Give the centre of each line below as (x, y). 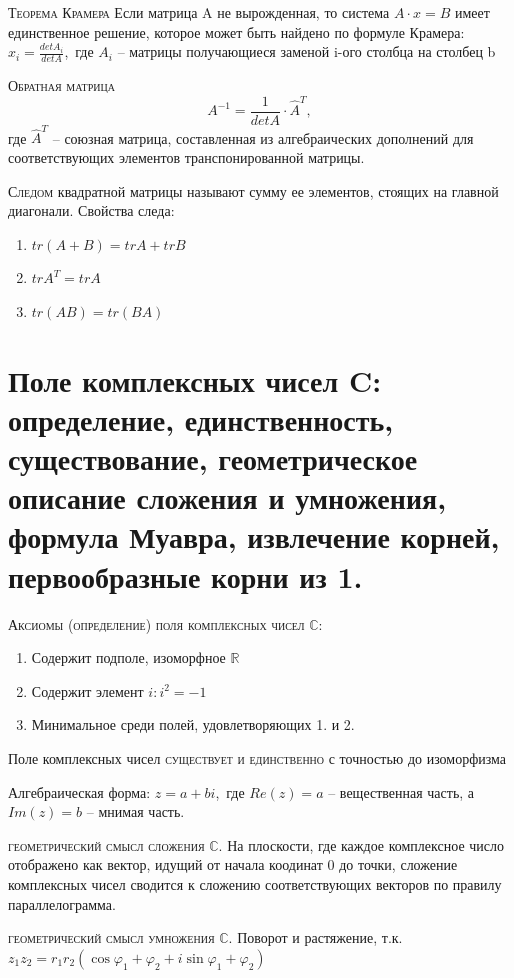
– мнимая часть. (135, 811)
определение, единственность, (201, 418)
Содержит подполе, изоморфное (128, 657)
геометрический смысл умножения (111, 937)
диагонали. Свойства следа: (91, 210)
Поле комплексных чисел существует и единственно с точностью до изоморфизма (257, 757)
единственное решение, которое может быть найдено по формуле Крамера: (236, 31)
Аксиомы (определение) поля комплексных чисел (156, 623)
